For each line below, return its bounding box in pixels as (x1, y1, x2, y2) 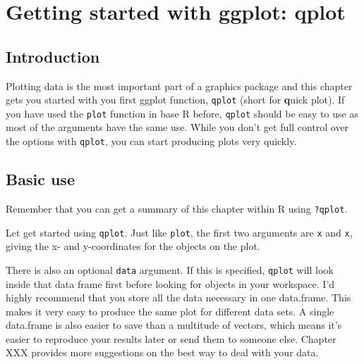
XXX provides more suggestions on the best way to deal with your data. (6, 345, 319, 360)
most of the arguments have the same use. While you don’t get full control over (6, 120, 349, 134)
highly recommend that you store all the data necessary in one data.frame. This (6, 290, 351, 305)
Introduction (6, 45, 100, 67)
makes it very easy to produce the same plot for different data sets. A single (6, 303, 334, 318)
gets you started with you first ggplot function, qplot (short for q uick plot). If (6, 92, 345, 107)
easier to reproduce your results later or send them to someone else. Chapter (6, 331, 336, 346)
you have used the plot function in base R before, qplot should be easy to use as (6, 106, 358, 120)
